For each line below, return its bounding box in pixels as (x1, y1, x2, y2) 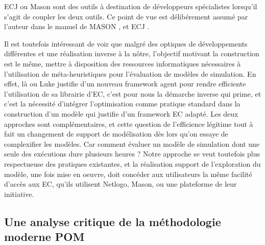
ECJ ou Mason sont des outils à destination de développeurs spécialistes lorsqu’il (4, 1, 257, 11)
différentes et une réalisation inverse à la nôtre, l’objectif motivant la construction (4, 48, 259, 59)
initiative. (4, 188, 34, 199)
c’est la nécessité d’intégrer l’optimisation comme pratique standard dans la (4, 98, 240, 109)
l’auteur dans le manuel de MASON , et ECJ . (4, 21, 150, 32)
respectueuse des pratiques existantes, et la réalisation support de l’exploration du (4, 158, 261, 169)
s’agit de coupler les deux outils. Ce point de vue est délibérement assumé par (4, 11, 248, 21)
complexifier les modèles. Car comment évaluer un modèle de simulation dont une (4, 138, 260, 149)
